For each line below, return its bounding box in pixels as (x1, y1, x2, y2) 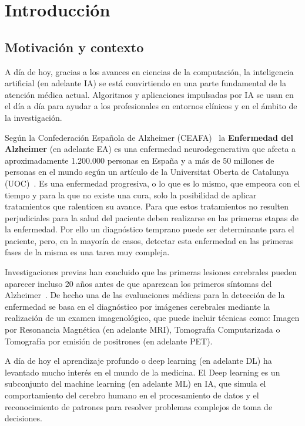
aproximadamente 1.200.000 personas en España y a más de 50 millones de (5, 154, 274, 166)
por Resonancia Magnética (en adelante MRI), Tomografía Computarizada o (5, 323, 280, 336)
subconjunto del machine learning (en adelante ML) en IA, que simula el (5, 377, 266, 390)
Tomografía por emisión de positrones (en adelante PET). (5, 334, 213, 347)
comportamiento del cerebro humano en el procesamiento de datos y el (5, 389, 259, 401)
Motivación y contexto (5, 38, 144, 56)
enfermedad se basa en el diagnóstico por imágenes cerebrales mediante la (5, 300, 270, 312)
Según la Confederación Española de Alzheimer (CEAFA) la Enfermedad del (5, 131, 294, 143)
